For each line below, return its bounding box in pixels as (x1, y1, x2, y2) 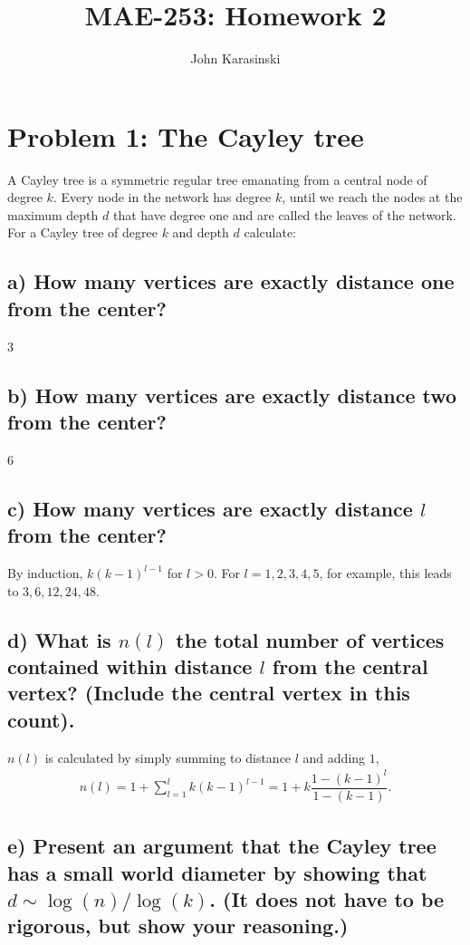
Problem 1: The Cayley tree (7, 117, 364, 154)
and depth (172, 223, 229, 242)
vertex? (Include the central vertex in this (7, 679, 410, 707)
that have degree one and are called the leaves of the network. (112, 205, 456, 224)
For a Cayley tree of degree (7, 223, 158, 242)
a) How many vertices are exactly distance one (7, 267, 455, 295)
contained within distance (7, 651, 253, 680)
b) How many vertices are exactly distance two (7, 381, 457, 409)
